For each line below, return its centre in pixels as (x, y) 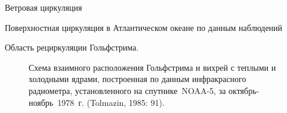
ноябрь (41, 102)
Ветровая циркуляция (44, 7)
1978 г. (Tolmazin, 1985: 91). (111, 102)
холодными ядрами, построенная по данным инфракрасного (138, 79)
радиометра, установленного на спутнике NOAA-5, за (127, 90)
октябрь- (244, 90)
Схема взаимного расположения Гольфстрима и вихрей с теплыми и (152, 67)
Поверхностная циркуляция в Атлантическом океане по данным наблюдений (144, 27)
